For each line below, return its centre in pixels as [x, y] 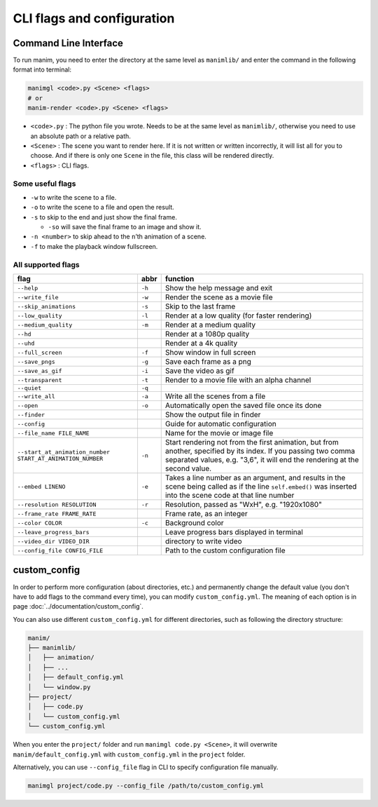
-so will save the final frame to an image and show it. [125, 227]
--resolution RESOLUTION [57, 504]
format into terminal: [42, 69]
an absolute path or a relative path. [80, 136]
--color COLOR [40, 523]
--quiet [29, 388]
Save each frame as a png [208, 361]
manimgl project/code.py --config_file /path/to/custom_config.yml [146, 786]
